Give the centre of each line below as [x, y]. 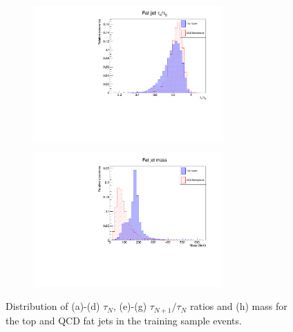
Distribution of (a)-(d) [53, 306]
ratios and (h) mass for [238, 306]
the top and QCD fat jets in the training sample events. [124, 320]
